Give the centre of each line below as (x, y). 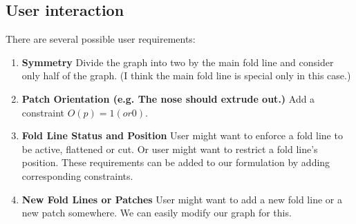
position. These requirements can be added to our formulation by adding (176, 162)
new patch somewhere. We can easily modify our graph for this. (157, 213)
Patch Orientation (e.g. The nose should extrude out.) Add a (168, 98)
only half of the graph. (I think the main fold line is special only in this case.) (186, 75)
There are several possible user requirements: (101, 39)
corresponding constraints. (77, 175)
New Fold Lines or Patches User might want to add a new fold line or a (182, 199)
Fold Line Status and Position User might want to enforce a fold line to (182, 135)
